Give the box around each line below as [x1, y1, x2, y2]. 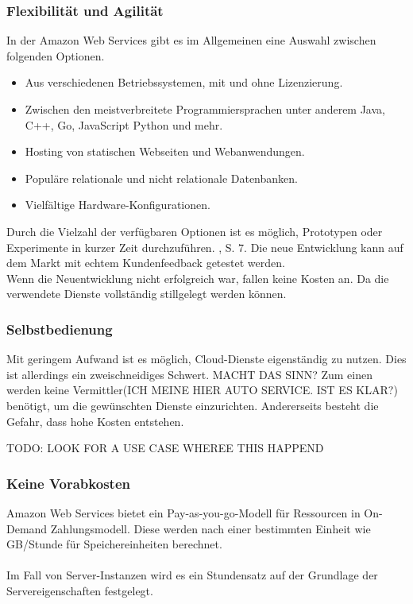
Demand [6, 520, 48, 536]
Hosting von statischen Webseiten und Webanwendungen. [25, 143, 305, 160]
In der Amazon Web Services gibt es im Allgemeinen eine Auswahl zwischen [6, 32, 376, 48]
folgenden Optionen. [6, 47, 105, 64]
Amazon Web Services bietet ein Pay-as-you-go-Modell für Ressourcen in [6, 504, 361, 521]
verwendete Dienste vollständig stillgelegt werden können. [6, 285, 287, 302]
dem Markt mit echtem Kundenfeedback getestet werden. [6, 254, 285, 271]
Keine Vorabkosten [6, 473, 130, 493]
